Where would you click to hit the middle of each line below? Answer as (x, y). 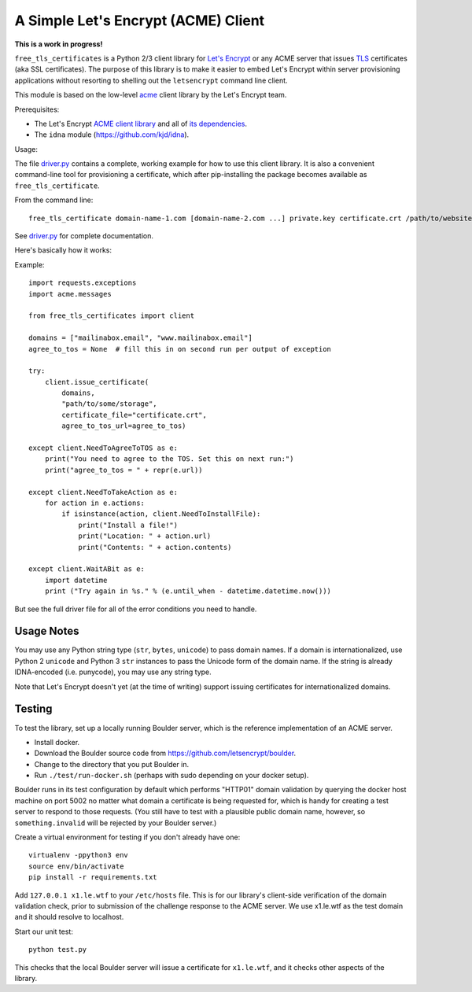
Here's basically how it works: (63, 250)
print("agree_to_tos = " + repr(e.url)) (124, 470)
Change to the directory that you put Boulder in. (112, 764)
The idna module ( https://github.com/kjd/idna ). (112, 135)
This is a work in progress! (59, 44)
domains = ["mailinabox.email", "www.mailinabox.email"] (141, 338)
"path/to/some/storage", (109, 404)
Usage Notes (47, 631)
